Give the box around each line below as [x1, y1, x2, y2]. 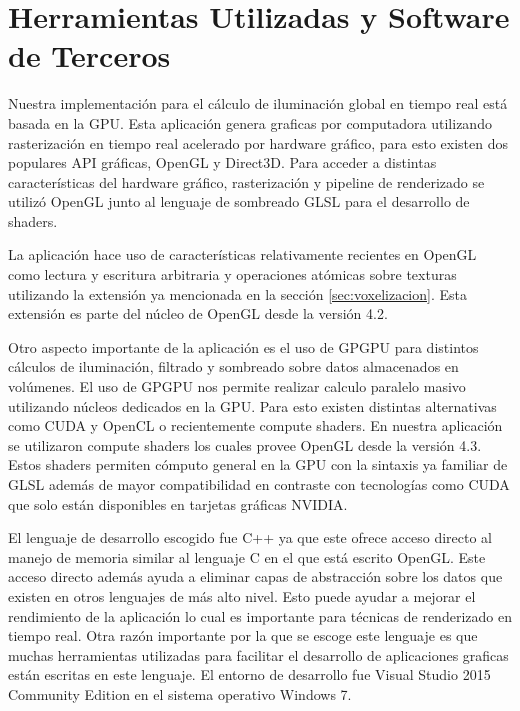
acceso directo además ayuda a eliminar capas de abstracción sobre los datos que [8, 566, 503, 587]
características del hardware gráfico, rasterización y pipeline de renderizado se [8, 171, 485, 192]
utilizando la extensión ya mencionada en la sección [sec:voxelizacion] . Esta [8, 283, 467, 304]
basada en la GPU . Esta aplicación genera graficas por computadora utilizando [8, 112, 492, 133]
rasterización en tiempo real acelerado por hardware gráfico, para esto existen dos [8, 132, 508, 153]
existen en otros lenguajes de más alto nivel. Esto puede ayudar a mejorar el [8, 585, 476, 606]
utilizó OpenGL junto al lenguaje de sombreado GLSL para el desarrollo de [8, 191, 470, 212]
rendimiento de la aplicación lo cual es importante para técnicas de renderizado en [8, 605, 512, 626]
